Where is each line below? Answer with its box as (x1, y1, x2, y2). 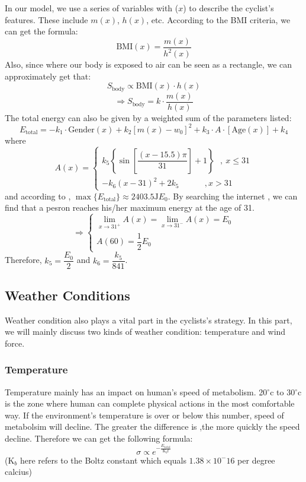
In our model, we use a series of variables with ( (5, 2, 179, 14)
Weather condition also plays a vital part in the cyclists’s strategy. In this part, (5, 313, 292, 326)
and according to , (5, 189, 71, 202)
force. (5, 337, 25, 349)
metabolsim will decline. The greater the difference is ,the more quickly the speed (5, 420, 300, 433)
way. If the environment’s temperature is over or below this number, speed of (5, 408, 284, 421)
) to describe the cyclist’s (183, 2, 274, 14)
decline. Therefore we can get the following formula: (5, 432, 193, 444)
